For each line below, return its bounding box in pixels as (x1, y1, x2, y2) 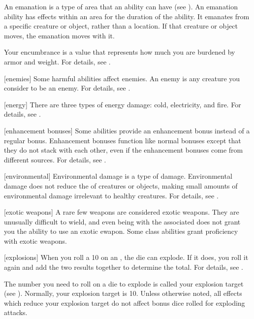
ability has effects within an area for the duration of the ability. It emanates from (4, 11, 250, 21)
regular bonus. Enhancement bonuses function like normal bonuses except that (4, 135, 241, 145)
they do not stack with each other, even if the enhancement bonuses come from (4, 145, 243, 155)
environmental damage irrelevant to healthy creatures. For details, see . (4, 190, 219, 200)
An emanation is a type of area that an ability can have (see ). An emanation (4, 1, 238, 11)
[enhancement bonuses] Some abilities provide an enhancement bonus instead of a (4, 125, 250, 135)
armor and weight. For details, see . (4, 56, 111, 66)
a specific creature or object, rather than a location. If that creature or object (4, 21, 238, 31)
